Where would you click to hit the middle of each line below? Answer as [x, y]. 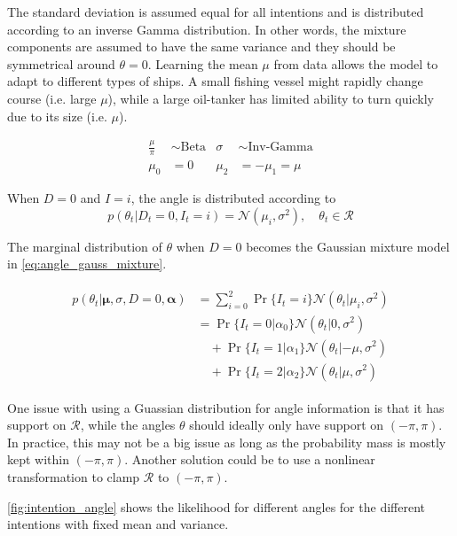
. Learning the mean [203, 63]
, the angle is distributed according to [233, 198]
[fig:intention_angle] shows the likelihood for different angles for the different [216, 506]
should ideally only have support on [287, 425]
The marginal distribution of [85, 246]
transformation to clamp [74, 476]
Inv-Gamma [280, 148]
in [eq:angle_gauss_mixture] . [87, 264]
